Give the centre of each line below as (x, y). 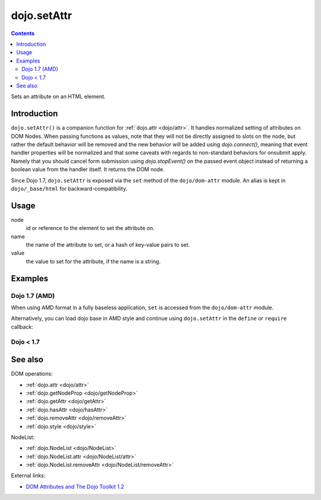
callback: (22, 326)
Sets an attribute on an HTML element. (58, 97)
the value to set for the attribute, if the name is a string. (93, 261)
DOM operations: (32, 374)
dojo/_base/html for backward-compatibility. (69, 188)
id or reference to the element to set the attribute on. (90, 228)
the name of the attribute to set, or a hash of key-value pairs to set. (108, 245)
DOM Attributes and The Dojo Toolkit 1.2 (75, 486)
